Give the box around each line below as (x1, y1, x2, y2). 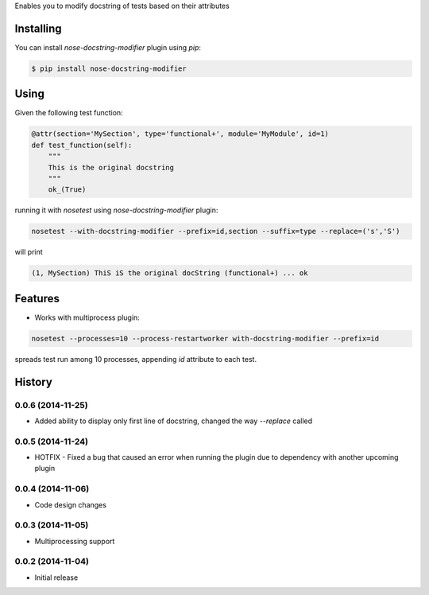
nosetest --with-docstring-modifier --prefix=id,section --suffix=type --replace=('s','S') (31, 227, 400, 236)
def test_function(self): (31, 140, 133, 150)
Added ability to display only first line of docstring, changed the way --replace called (34, 416, 313, 426)
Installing (14, 21, 63, 35)
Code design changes (34, 500, 107, 509)
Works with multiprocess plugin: (34, 313, 141, 322)
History (14, 375, 53, 389)
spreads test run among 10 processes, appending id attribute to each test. (14, 354, 257, 364)
